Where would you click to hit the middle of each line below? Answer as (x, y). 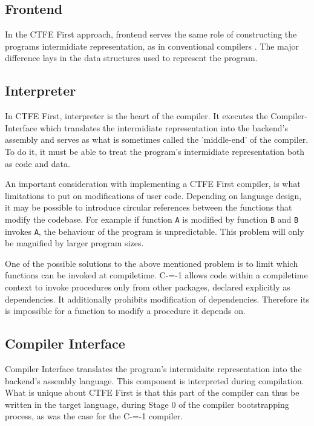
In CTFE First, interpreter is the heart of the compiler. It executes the (136, 116)
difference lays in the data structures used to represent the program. (131, 58)
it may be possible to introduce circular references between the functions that (149, 207)
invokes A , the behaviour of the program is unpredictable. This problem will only (155, 231)
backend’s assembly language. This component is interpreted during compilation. (155, 380)
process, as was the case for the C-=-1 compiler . (94, 416)
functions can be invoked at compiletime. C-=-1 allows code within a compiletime (156, 275)
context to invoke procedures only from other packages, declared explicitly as (148, 287)
